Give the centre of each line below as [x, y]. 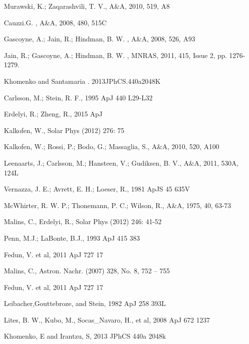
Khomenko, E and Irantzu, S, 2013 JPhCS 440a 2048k [85, 336]
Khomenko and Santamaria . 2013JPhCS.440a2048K [82, 81]
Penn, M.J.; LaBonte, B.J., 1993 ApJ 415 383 [72, 238]
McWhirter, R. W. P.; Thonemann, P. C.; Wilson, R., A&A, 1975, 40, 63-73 [118, 205]
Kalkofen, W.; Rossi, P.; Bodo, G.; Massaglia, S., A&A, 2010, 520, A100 [112, 146]
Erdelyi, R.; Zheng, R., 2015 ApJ [53, 114]
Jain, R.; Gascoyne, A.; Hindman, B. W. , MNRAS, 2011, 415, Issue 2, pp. [115, 55]
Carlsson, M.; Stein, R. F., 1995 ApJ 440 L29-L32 [78, 97]
